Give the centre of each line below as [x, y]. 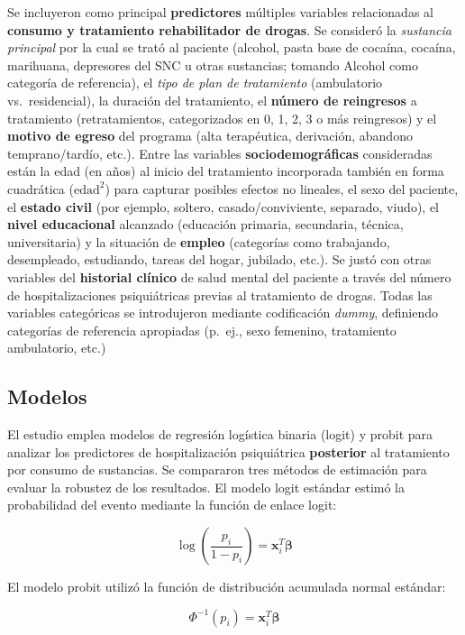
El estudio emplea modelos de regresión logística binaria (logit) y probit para [220, 434]
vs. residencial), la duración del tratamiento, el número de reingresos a [212, 100]
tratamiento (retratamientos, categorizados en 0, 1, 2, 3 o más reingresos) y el [222, 118]
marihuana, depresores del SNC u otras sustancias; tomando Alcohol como [213, 64]
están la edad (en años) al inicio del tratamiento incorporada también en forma [226, 171]
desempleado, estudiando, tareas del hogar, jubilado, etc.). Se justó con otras [219, 259]
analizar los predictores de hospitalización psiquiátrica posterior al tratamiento [228, 451]
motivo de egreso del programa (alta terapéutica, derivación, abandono [210, 136]
